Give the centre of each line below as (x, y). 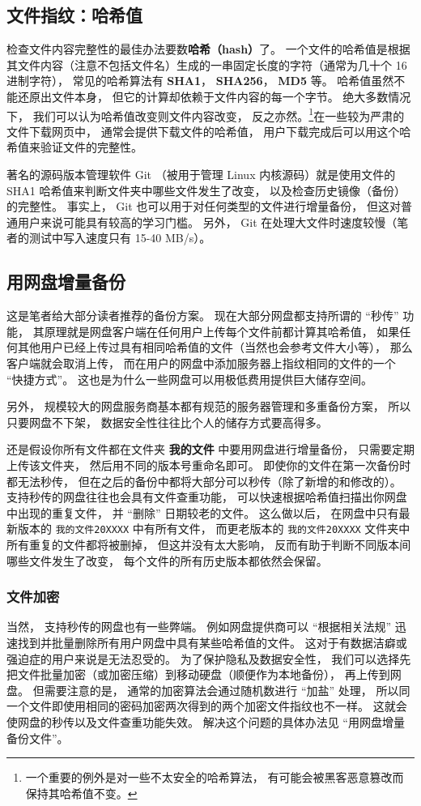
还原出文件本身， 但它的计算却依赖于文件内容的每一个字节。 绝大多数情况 (214, 96)
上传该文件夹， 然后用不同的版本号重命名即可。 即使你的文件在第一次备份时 (209, 465)
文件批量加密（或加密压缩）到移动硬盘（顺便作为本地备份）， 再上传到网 (209, 674)
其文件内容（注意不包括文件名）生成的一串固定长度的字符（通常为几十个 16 (207, 64)
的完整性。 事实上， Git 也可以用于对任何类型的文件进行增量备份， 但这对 (204, 206)
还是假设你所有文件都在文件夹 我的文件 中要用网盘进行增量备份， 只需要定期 (210, 449)
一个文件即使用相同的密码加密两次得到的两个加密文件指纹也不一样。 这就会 (207, 706)
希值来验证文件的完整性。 (74, 147)
